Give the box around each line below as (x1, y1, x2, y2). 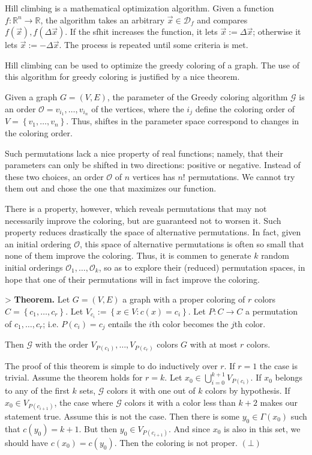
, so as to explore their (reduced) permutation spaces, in (98, 261, 305, 273)
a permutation (245, 304, 298, 317)
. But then (79, 422, 118, 435)
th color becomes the (152, 317, 229, 330)
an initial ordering (5, 237, 71, 250)
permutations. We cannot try (188, 170, 295, 182)
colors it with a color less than (124, 396, 236, 408)
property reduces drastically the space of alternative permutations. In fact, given (5, 226, 301, 238)
